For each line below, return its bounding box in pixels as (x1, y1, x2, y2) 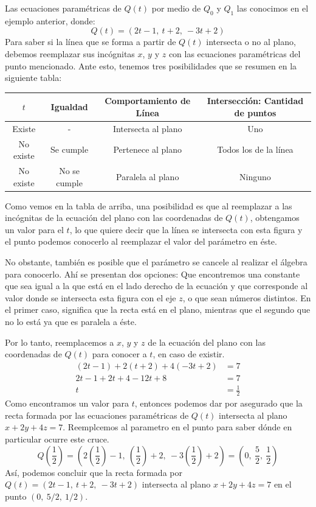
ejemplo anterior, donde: (5, 14, 95, 27)
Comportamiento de (105, 94, 191, 107)
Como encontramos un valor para (5, 397, 129, 410)
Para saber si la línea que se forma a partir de (5, 35, 176, 48)
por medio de (151, 2, 201, 14)
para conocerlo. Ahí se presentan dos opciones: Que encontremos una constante (5, 267, 300, 280)
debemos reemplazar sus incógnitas (5, 47, 135, 60)
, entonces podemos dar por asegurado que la (134, 397, 303, 410)
